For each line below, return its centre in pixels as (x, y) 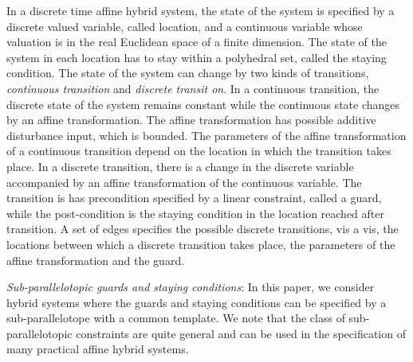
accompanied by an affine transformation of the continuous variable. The (184, 182)
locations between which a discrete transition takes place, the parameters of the (201, 244)
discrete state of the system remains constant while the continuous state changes (203, 104)
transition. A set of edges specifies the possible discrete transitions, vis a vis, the (203, 229)
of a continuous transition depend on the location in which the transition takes (199, 151)
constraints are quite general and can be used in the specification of (241, 333)
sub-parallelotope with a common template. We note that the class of (176, 318)
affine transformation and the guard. (96, 260)
